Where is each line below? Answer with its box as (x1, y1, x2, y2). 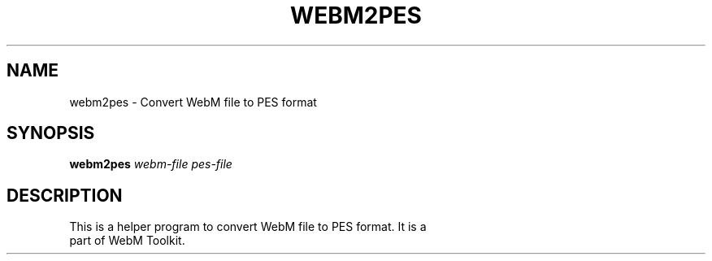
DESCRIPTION (7, 185, 123, 206)
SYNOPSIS (7, 123, 95, 144)
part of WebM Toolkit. (69, 233, 185, 248)
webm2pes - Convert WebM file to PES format (69, 94, 317, 109)
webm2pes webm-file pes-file (69, 157, 232, 172)
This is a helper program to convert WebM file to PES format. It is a (69, 220, 427, 234)
